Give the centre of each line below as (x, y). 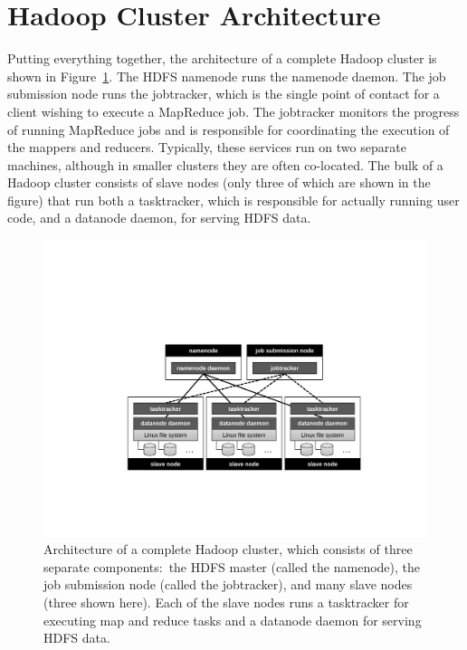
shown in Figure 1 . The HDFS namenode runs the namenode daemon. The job (227, 76)
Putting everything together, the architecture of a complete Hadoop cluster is (222, 58)
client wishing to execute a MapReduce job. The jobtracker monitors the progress (233, 111)
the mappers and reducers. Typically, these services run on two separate (207, 147)
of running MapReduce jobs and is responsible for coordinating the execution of (229, 129)
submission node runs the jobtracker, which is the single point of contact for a (224, 94)
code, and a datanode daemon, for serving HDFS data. (159, 218)
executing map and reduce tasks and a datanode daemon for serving (233, 620)
